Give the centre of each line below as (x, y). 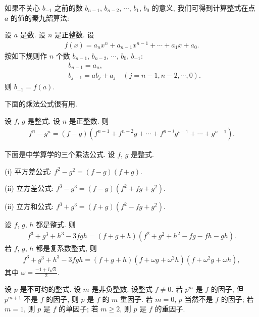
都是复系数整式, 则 (66, 248)
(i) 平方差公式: (28, 171)
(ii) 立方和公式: (29, 206)
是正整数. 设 (74, 35)
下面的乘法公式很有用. (41, 104)
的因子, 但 (227, 289)
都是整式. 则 (56, 224)
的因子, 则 (62, 299)
